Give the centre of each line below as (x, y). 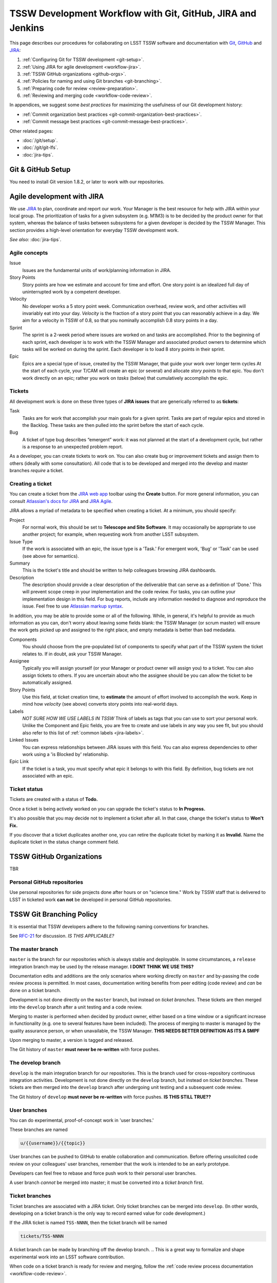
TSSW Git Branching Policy (54, 914)
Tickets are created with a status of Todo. (54, 799)
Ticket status (26, 789)
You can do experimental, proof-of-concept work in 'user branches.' (82, 1120)
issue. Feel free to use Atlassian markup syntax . (73, 606)
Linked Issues (24, 740)
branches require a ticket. (37, 471)
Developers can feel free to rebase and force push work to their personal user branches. (103, 1173)
